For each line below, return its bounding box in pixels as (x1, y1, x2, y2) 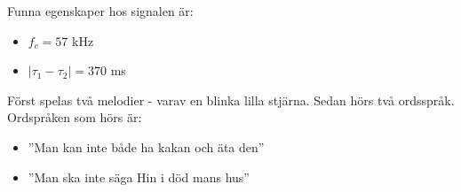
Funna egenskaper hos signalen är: (7, 2, 194, 19)
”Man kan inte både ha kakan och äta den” (28, 137, 265, 156)
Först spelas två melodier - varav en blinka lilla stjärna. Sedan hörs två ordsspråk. (7, 90, 455, 109)
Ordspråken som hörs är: (7, 108, 142, 127)
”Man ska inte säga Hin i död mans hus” (28, 167, 250, 186)
